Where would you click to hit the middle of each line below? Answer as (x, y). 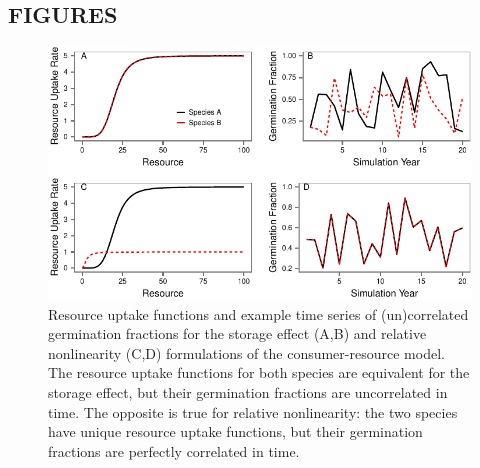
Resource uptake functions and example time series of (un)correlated (258, 313)
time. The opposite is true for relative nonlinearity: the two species (253, 411)
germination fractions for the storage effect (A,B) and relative (237, 333)
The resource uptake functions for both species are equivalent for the (259, 372)
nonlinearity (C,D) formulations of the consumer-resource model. (246, 352)
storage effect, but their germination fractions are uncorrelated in (248, 391)
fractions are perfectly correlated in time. (174, 450)
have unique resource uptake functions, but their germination (235, 431)
